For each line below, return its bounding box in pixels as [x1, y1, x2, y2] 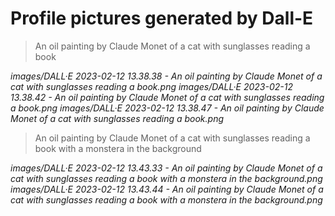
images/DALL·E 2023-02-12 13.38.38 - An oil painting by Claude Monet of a [10, 70, 323, 82]
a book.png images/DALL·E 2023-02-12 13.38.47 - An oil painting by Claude [10, 102, 325, 114]
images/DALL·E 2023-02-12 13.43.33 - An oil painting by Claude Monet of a [10, 162, 323, 174]
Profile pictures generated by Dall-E [10, 7, 314, 30]
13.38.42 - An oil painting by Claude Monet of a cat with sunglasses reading [10, 91, 325, 103]
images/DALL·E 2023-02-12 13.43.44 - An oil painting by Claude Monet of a [10, 183, 324, 195]
